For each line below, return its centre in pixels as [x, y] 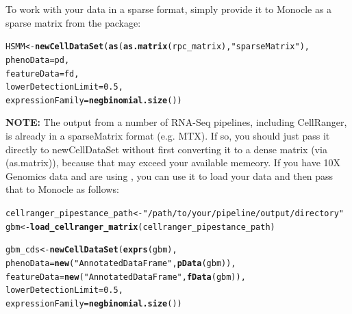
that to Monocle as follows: [62, 189]
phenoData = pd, [38, 60]
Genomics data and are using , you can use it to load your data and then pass [169, 175]
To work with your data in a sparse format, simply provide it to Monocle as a [169, 9]
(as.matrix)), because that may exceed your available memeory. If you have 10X [173, 162]
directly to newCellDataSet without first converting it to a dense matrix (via [166, 149]
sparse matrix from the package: [73, 22]
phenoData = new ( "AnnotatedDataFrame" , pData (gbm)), [121, 263]
